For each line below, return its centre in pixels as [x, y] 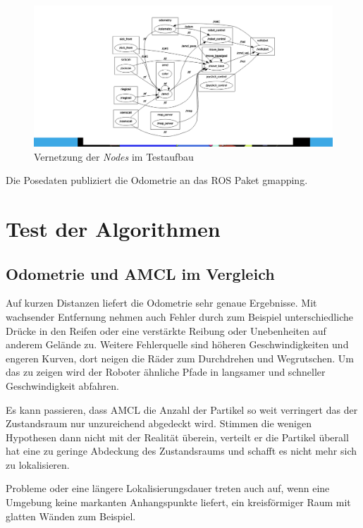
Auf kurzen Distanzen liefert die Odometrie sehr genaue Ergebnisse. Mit [161, 303]
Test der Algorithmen [113, 228]
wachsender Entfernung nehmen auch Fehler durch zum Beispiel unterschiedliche [179, 316]
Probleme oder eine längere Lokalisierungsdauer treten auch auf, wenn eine [168, 488]
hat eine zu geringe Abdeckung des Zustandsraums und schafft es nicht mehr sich [181, 451]
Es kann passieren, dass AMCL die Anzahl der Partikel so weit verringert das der [182, 409]
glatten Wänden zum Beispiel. [71, 516]
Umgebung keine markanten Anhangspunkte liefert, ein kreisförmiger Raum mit [178, 502]
